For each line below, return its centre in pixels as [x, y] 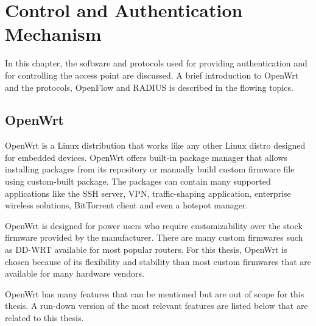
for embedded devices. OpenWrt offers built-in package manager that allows [146, 157]
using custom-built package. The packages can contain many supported [138, 181]
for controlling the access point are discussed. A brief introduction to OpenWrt [152, 75]
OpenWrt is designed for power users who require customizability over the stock [154, 225]
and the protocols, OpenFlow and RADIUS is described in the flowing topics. [149, 87]
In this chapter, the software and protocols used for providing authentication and [156, 63]
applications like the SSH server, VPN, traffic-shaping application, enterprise [148, 193]
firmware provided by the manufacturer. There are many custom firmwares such [154, 237]
